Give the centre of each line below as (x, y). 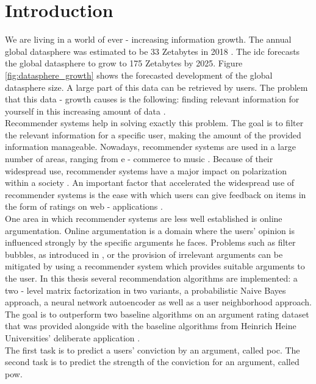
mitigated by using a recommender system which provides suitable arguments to (155, 266)
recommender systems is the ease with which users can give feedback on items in (156, 194)
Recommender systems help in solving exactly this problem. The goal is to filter (154, 123)
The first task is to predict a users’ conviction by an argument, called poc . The (153, 350)
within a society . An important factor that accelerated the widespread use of (150, 183)
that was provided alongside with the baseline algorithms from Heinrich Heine (151, 326)
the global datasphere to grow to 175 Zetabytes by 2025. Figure (124, 63)
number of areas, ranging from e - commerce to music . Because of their (139, 159)
